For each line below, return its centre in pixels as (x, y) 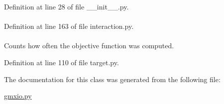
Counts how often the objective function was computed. (89, 46)
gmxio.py (18, 96)
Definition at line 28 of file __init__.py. (66, 6)
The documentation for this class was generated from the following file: (112, 79)
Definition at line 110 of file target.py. (61, 62)
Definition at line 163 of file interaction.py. (69, 26)
